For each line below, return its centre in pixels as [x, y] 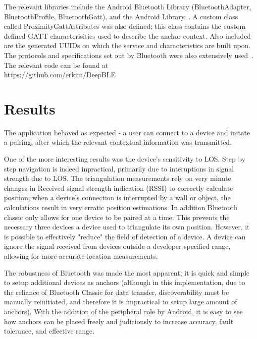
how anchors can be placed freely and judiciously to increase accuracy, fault [119, 321]
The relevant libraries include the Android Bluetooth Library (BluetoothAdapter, [128, 6]
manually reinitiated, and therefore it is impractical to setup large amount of [121, 302]
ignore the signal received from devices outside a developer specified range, [117, 246]
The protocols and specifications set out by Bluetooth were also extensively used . [129, 55]
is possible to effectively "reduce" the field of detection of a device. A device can [125, 236]
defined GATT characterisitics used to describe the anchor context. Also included [128, 35]
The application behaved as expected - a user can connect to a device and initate [127, 132]
